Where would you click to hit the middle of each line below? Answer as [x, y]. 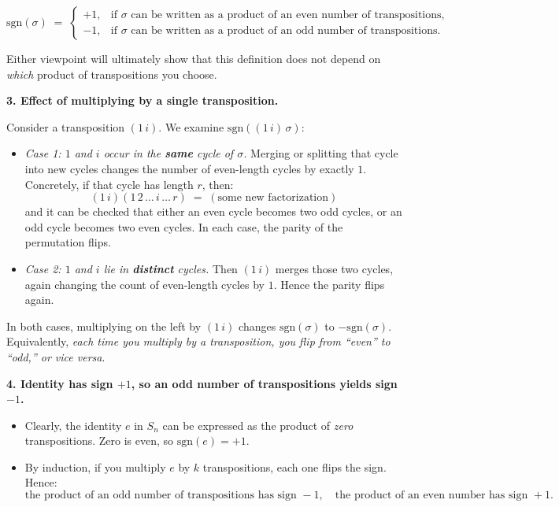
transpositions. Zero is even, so [99, 440]
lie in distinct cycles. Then [170, 268]
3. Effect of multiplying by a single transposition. [143, 100]
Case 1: [43, 153]
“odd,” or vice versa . [56, 356]
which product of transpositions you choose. [112, 74]
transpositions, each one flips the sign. [294, 466]
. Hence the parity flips [329, 284]
